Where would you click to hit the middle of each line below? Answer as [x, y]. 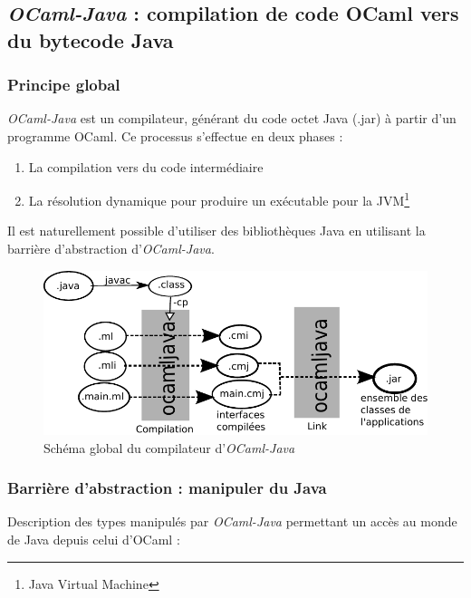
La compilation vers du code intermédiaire [146, 166]
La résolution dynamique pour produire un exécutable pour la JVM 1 [219, 199]
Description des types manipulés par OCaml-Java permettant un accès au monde [232, 521]
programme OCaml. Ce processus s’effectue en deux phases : [175, 135]
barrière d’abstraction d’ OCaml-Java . [111, 249]
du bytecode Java [91, 39]
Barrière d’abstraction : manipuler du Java [167, 488]
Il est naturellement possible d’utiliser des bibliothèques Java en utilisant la [216, 231]
